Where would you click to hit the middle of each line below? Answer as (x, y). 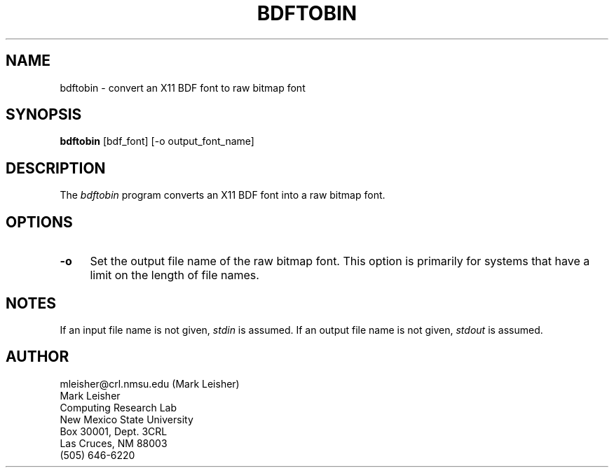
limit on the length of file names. (175, 275)
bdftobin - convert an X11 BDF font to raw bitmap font (183, 87)
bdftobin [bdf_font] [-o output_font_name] (157, 141)
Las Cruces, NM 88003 (114, 443)
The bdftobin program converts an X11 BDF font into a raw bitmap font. (223, 195)
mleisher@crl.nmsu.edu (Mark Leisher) (150, 383)
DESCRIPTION (56, 168)
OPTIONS (39, 222)
